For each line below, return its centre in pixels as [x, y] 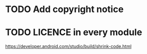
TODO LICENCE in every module [74, 33]
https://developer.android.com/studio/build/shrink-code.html [68, 46]
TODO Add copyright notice [64, 9]
